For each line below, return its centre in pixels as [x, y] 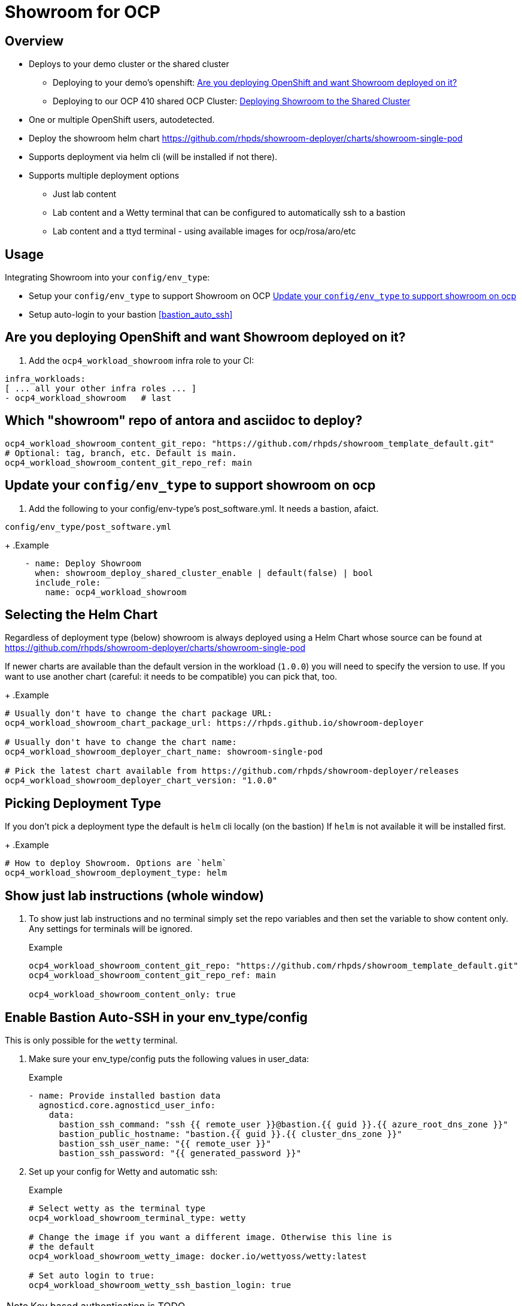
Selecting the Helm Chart [81, 614]
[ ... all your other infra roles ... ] [101, 388]
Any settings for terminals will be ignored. [111, 929]
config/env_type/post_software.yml [88, 527]
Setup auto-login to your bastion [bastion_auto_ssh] [131, 315]
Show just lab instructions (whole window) [134, 895]
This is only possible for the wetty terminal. [91, 1040]
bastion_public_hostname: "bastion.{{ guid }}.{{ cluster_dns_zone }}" [230, 1134]
